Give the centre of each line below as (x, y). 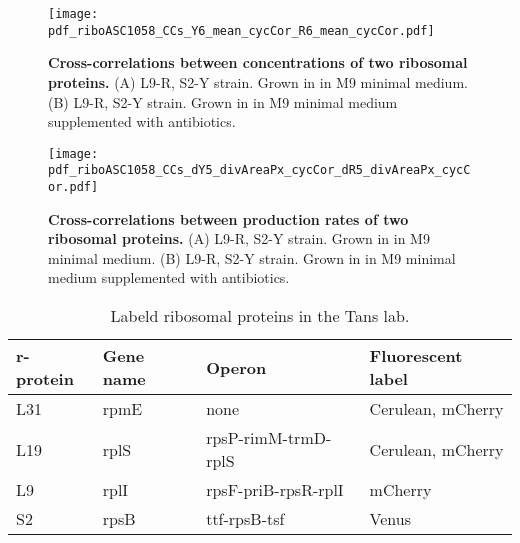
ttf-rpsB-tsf (245, 519)
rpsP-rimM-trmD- (269, 438)
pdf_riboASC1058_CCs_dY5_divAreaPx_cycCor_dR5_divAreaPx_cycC (259, 170)
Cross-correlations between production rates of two (228, 218)
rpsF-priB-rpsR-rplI (275, 490)
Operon (236, 367)
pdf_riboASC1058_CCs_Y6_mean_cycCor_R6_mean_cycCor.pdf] (241, 30)
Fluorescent (416, 356)
